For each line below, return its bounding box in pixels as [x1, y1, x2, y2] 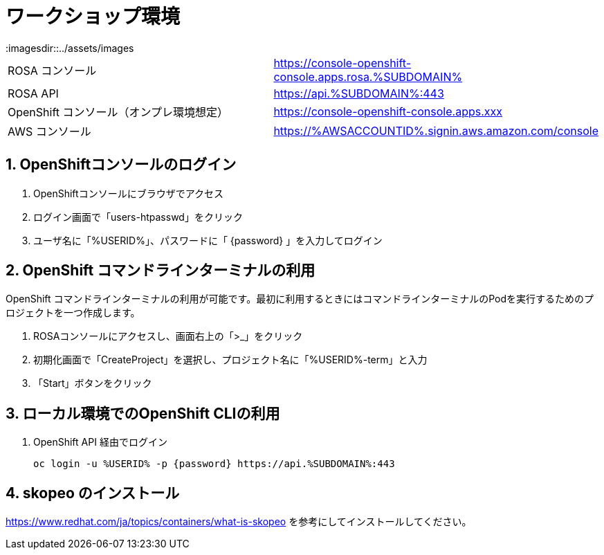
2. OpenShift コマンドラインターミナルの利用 [6, 262, 315, 280]
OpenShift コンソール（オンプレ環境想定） [8, 104, 229, 119]
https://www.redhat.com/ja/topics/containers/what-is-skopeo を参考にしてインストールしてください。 [6, 516, 472, 528]
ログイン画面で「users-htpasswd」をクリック [33, 210, 243, 223]
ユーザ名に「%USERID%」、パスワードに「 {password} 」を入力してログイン [33, 234, 383, 246]
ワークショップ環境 [6, 5, 181, 28]
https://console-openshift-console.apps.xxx [273, 104, 502, 118]
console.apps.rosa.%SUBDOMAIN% [273, 69, 463, 84]
